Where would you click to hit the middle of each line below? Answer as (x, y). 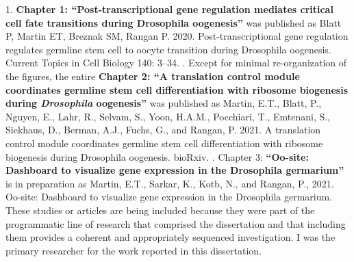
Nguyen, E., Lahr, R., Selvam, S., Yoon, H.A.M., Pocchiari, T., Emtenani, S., (168, 116)
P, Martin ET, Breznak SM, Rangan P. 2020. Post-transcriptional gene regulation (177, 36)
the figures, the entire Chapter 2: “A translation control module (153, 76)
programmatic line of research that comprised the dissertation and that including (176, 223)
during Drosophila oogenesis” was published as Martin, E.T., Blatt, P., (164, 103)
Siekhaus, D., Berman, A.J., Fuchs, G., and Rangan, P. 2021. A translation (163, 130)
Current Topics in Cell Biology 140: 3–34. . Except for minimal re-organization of (176, 63)
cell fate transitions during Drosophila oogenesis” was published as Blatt (174, 22)
